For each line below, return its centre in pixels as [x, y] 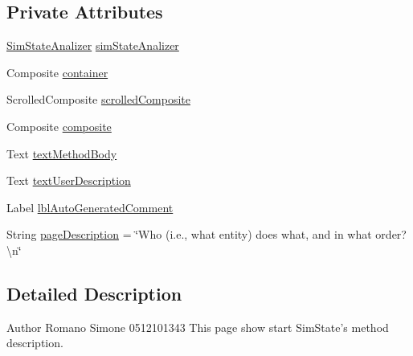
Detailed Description [94, 293]
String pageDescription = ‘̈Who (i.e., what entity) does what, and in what [189, 234]
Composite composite [59, 126]
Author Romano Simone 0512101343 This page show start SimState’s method [198, 327]
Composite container [57, 72]
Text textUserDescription [69, 180]
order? [391, 234]
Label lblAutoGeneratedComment [90, 207]
